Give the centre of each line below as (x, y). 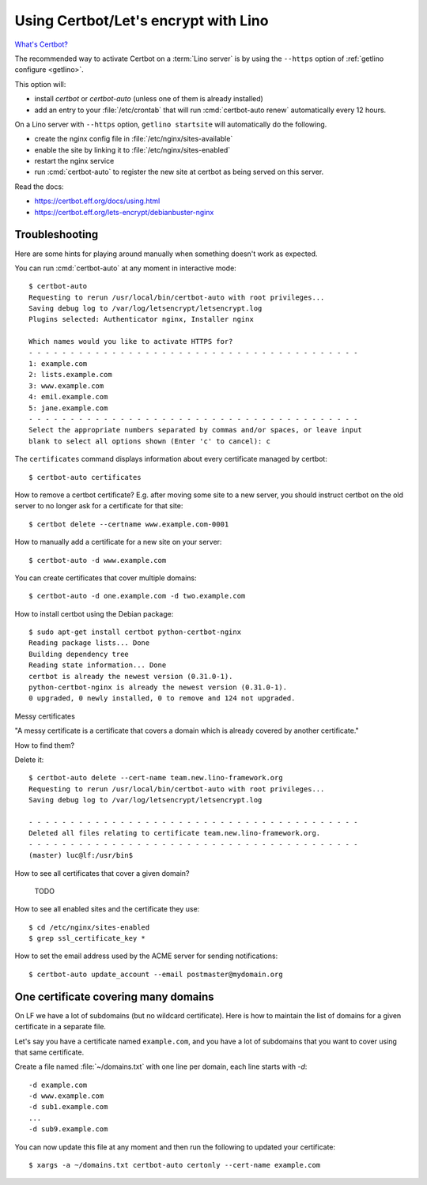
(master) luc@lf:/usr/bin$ (81, 855)
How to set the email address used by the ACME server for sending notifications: (146, 956)
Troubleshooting (57, 234)
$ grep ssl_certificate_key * (87, 938)
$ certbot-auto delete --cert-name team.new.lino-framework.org (156, 778)
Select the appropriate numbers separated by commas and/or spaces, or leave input (196, 430)
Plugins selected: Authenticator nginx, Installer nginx (142, 319)
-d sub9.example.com (68, 1129)
